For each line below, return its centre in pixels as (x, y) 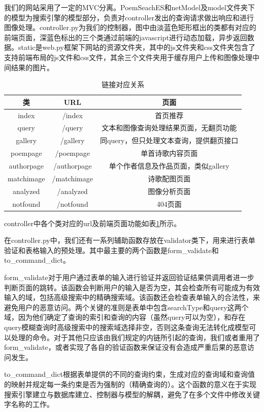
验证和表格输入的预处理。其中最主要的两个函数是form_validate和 (111, 250)
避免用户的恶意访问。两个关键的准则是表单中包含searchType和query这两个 (126, 307)
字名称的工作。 (29, 404)
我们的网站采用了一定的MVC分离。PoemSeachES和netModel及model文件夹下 (129, 7)
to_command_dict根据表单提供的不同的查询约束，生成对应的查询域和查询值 (129, 374)
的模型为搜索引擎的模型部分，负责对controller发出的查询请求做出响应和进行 (129, 17)
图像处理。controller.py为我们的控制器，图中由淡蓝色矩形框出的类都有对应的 (130, 27)
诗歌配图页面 (169, 178)
